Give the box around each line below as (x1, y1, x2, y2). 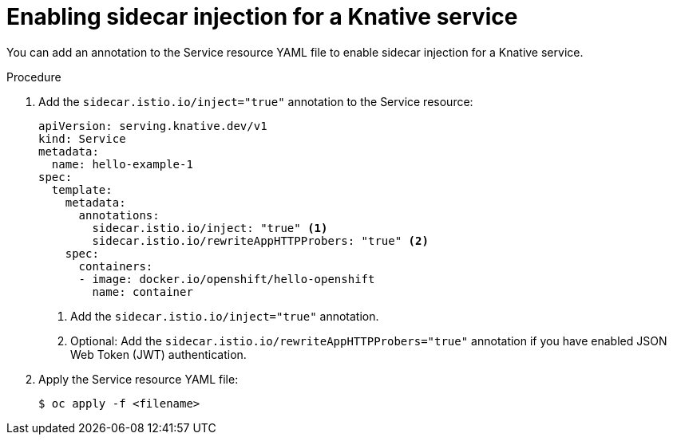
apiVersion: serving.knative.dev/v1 (38, 119, 267, 132)
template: (51, 183, 113, 196)
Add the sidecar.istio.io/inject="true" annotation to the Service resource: (38, 94, 473, 108)
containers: (78, 259, 153, 273)
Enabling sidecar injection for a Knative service (6, 3, 518, 30)
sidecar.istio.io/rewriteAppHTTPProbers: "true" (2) (92, 234, 429, 247)
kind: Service (38, 132, 126, 145)
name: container (92, 285, 193, 298)
